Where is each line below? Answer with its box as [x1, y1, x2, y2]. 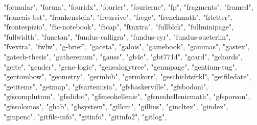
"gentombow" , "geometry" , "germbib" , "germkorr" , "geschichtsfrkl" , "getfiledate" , [4, 71, 251, 82]
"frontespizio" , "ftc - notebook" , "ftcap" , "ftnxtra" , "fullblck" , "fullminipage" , [4, 21, 234, 32]
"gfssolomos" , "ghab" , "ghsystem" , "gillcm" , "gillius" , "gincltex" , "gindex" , [4, 101, 228, 111]
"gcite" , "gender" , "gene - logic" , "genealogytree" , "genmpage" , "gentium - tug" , [4, 61, 237, 72]
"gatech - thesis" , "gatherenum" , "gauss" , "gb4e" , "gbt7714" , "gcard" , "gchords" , [4, 51, 243, 61]
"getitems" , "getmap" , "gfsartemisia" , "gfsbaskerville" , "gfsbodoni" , [4, 81, 208, 91]
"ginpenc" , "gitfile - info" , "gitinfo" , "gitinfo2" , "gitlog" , [4, 111, 167, 121]
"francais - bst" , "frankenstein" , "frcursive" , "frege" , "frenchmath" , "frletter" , [4, 11, 232, 22]
